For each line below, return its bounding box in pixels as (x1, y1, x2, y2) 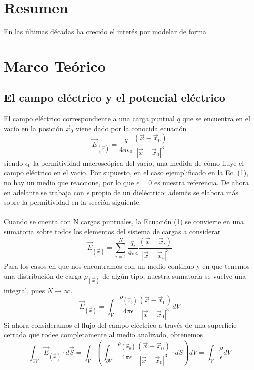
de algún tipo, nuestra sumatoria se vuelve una (102, 270, 246, 281)
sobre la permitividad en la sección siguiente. (4, 197, 141, 207)
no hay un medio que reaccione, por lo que (4, 177, 134, 188)
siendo (4, 157, 23, 168)
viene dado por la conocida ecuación (75, 123, 187, 133)
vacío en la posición (4, 123, 64, 133)
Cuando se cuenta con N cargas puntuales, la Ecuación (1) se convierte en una (4, 216, 244, 227)
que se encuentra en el (182, 113, 250, 124)
